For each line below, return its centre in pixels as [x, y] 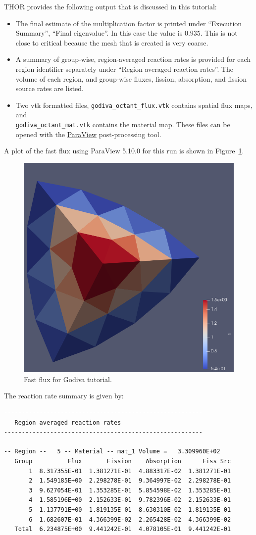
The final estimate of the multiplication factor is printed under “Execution [129, 23]
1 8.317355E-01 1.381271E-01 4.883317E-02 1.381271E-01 [130, 471]
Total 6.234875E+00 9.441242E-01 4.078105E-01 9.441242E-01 [123, 529]
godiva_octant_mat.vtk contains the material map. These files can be [123, 124]
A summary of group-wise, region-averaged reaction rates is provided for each [133, 59]
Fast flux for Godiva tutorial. [68, 379]
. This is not [219, 33]
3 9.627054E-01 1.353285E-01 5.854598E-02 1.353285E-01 [130, 490]
